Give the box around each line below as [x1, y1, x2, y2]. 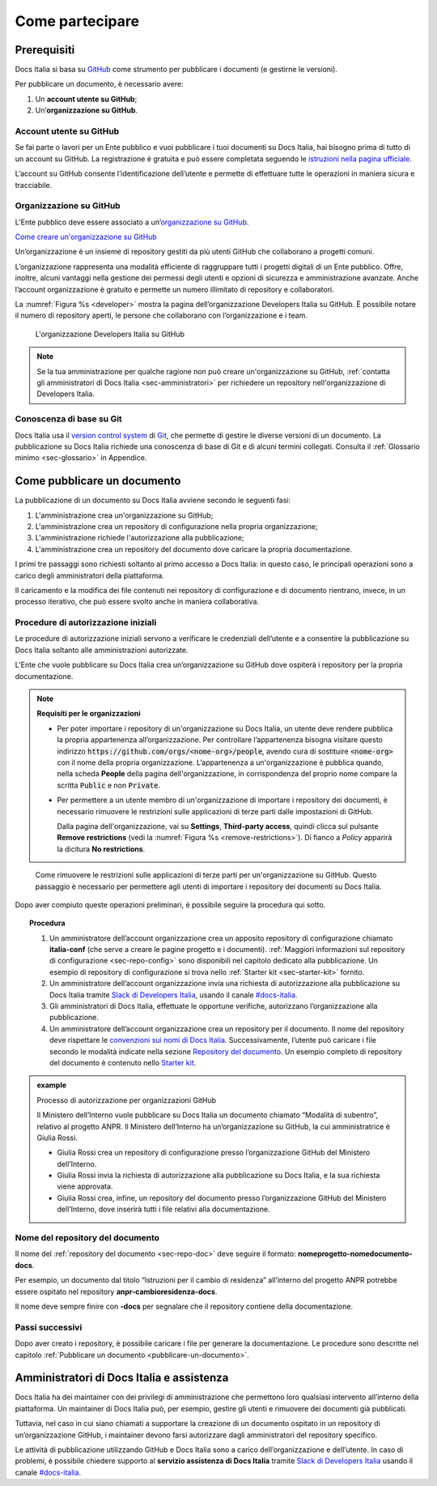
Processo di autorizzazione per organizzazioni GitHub [36, 1095, 217, 1105]
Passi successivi [15, 1322, 83, 1333]
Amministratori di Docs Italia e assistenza [15, 1371, 229, 1385]
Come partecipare [15, 12, 140, 30]
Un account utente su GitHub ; [35, 94, 138, 104]
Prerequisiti [15, 43, 75, 57]
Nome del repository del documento [15, 1232, 160, 1244]
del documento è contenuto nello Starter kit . [49, 1057, 197, 1067]
